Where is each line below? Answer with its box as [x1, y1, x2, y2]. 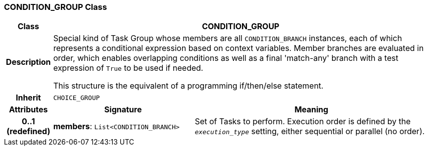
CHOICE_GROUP [53, 94, 100, 101]
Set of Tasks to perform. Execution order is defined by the [194, 116, 411, 127]
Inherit [15, 93, 41, 103]
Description [6, 57, 51, 67]
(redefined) [6, 126, 50, 137]
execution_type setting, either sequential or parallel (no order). [194, 126, 425, 137]
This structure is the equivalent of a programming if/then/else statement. [53, 81, 324, 91]
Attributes [9, 104, 48, 115]
